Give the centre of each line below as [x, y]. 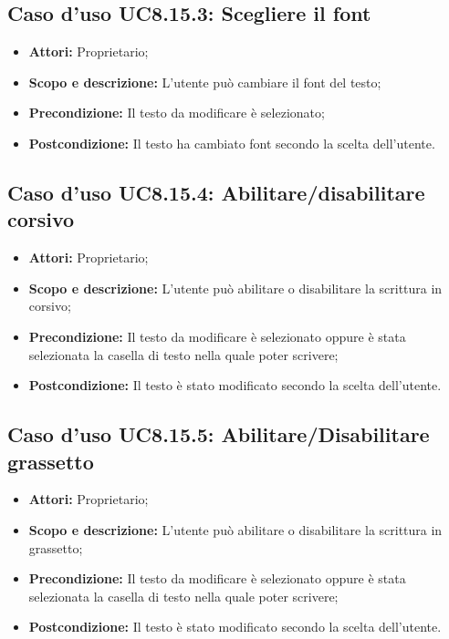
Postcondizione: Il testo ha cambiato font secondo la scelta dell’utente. [232, 143]
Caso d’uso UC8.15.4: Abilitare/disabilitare [216, 192]
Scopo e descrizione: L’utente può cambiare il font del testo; [205, 82]
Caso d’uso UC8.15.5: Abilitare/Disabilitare [219, 434]
